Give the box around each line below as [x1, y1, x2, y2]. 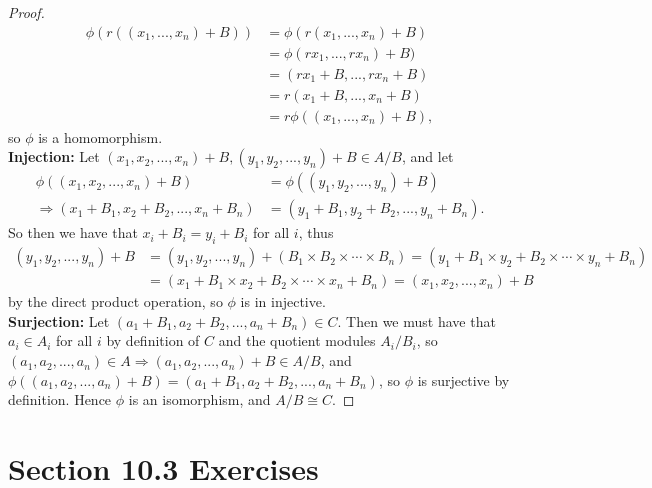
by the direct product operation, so [8, 291, 223, 312]
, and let [401, 146, 454, 167]
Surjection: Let [8, 310, 110, 331]
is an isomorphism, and [128, 389, 271, 410]
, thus [298, 222, 334, 243]
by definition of [106, 330, 200, 351]
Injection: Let [8, 146, 100, 167]
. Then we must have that [337, 310, 496, 331]
